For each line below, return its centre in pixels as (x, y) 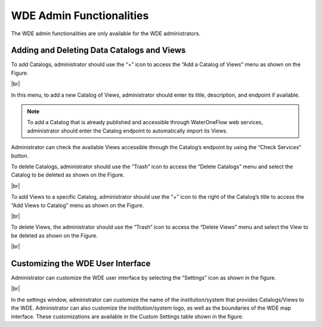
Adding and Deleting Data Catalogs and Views (98, 50)
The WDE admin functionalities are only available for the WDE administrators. (106, 33)
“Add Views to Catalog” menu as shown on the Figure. (78, 205)
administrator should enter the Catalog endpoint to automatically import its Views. (127, 131)
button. (20, 156)
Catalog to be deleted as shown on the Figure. (68, 175)
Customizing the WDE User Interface (81, 263)
